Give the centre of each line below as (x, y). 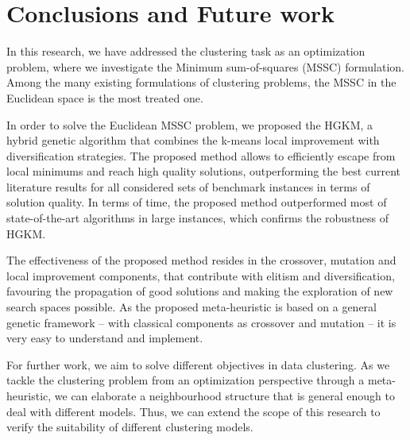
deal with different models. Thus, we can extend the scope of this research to (193, 411)
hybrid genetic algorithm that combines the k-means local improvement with (193, 140)
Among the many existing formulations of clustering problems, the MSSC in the (201, 82)
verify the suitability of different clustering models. (130, 427)
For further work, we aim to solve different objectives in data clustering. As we (198, 364)
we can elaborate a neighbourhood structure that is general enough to (224, 396)
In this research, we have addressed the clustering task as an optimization (186, 51)
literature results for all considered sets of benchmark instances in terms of (188, 186)
